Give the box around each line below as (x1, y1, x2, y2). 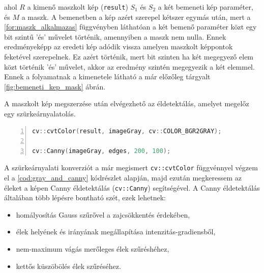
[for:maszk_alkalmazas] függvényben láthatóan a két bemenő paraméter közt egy (4, 21, 257, 32)
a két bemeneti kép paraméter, (158, 2, 253, 12)
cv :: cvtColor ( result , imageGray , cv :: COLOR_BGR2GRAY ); (32, 127, 222, 135)
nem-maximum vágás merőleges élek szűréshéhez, (16, 244, 169, 254)
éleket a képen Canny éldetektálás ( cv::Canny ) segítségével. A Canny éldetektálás (4, 182, 260, 193)
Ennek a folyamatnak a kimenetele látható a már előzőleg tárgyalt (4, 71, 211, 82)
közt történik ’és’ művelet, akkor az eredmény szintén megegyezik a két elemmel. (4, 61, 255, 72)
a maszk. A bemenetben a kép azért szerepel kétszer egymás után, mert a (21, 11, 251, 22)
